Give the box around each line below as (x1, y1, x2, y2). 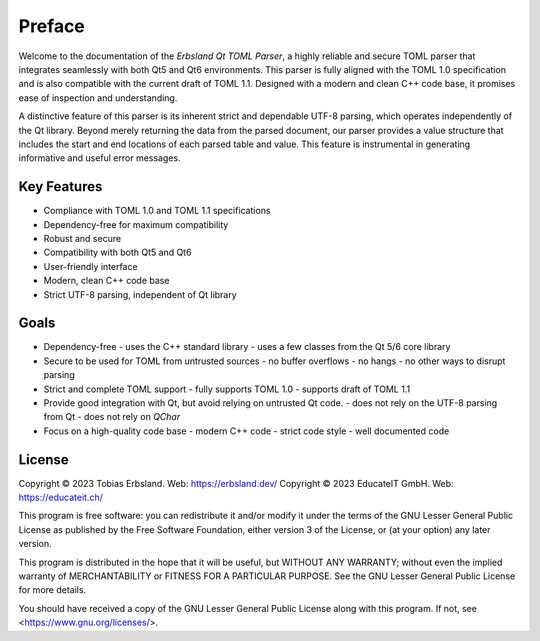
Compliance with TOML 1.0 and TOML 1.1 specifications (43, 205, 271, 217)
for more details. (18, 584, 87, 596)
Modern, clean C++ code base (43, 275, 170, 287)
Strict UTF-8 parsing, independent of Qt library (43, 288, 237, 300)
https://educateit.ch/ (18, 491, 104, 504)
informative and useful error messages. (18, 152, 181, 164)
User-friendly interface (43, 260, 139, 272)
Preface (18, 15, 85, 37)
